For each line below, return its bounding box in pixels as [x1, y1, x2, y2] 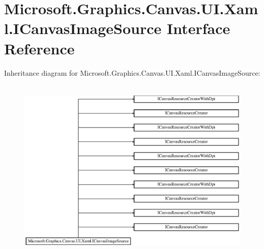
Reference [4, 38, 75, 58]
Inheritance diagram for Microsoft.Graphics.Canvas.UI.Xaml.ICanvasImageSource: [4, 67, 260, 78]
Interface [167, 18, 230, 39]
